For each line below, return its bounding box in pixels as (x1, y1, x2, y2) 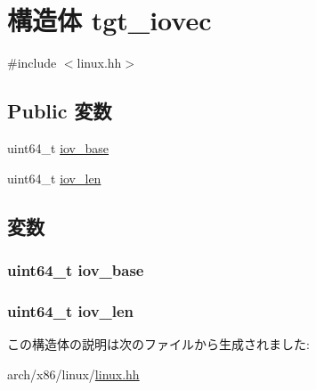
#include (7, 53, 57, 72)
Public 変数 (7, 97, 112, 125)
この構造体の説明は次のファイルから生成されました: (7, 334, 310, 353)
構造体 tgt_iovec (7, 2, 212, 38)
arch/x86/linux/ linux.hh (7, 364, 140, 383)
